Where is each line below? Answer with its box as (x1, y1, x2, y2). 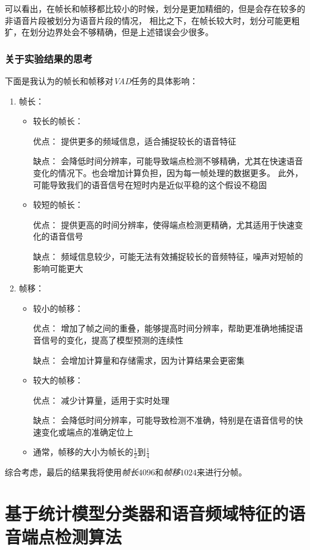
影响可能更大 (33, 262, 83, 274)
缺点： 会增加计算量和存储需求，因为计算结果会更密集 (33, 354, 245, 366)
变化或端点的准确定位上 (41, 425, 134, 438)
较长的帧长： (33, 115, 83, 127)
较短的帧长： (33, 198, 83, 211)
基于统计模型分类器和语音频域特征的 (5, 501, 289, 526)
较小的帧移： (33, 302, 83, 314)
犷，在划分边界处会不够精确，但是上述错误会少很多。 (5, 26, 213, 38)
